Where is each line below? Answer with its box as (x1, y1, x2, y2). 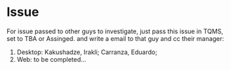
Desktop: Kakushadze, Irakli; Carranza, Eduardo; (16, 48, 157, 56)
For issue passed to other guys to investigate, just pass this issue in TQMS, (6, 27, 224, 35)
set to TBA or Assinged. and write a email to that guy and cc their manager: (6, 34, 225, 42)
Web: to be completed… (16, 55, 87, 63)
